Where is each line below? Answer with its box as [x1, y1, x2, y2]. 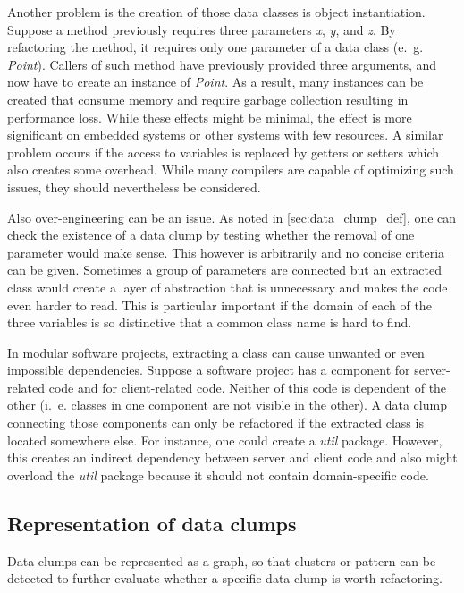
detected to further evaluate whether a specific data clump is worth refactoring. [7, 569, 443, 588]
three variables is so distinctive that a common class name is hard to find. [7, 313, 412, 332]
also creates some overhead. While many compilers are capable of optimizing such [7, 160, 454, 179]
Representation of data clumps [7, 509, 297, 537]
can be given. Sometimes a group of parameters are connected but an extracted [7, 260, 443, 279]
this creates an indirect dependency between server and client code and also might [7, 448, 458, 467]
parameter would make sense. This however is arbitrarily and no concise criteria [7, 242, 445, 261]
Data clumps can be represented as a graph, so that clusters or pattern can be [7, 551, 436, 570]
